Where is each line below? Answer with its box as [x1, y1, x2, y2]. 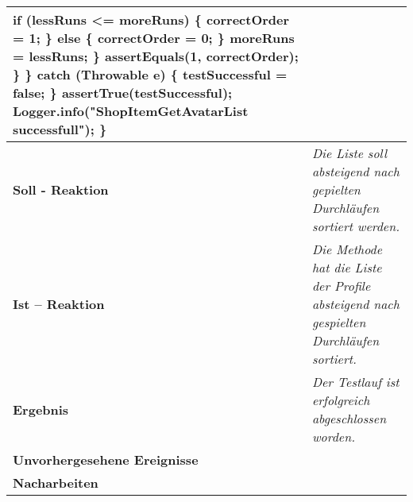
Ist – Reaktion [13, 295, 105, 313]
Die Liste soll [311, 144, 388, 162]
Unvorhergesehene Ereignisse [13, 450, 199, 469]
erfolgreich [311, 391, 370, 409]
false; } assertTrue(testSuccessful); [13, 83, 233, 102]
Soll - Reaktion [13, 180, 109, 199]
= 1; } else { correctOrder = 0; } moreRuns [13, 29, 295, 47]
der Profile [311, 276, 371, 295]
